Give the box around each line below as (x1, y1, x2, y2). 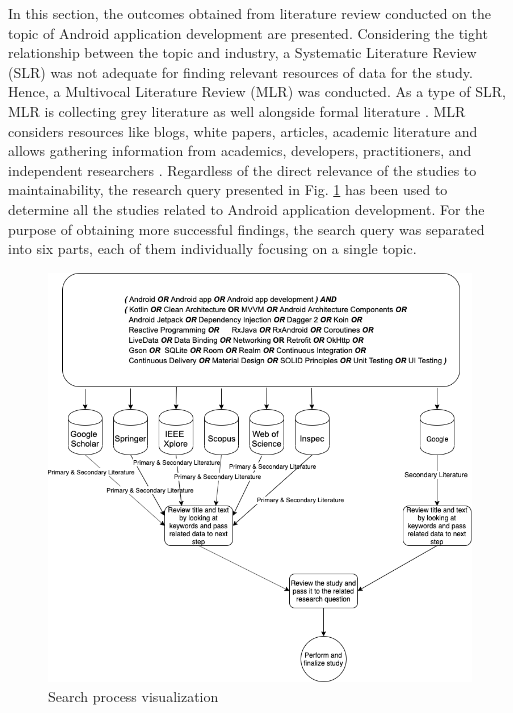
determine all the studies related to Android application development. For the (8, 198, 485, 219)
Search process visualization (48, 685, 219, 706)
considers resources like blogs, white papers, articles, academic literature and (8, 120, 478, 141)
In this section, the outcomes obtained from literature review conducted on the (8, 3, 491, 23)
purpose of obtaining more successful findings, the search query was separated (8, 218, 485, 239)
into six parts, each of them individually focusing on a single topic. (8, 238, 417, 259)
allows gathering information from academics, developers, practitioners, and (8, 140, 472, 161)
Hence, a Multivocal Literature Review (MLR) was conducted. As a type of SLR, (8, 81, 506, 102)
